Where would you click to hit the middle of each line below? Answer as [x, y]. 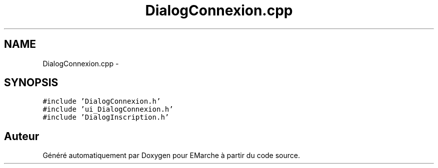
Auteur [22, 136]
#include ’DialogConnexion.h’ [102, 101]
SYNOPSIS [31, 83]
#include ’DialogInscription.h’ [106, 117]
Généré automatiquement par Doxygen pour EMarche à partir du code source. [171, 156]
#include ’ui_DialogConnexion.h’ [108, 109]
